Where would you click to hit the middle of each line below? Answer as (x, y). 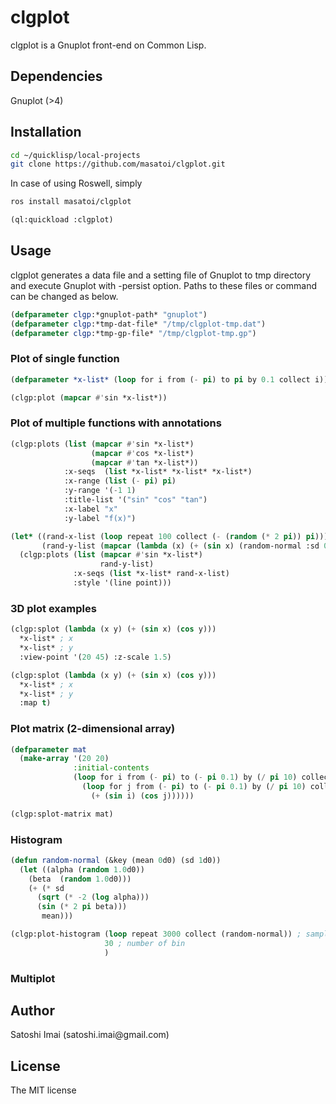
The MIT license (43, 1090)
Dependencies (56, 76)
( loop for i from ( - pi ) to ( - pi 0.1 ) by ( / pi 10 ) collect (203, 777)
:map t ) (35, 703)
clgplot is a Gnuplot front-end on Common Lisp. (108, 45)
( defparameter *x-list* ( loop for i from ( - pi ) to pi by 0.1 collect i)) (169, 379)
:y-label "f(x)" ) (100, 518)
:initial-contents (111, 768)
